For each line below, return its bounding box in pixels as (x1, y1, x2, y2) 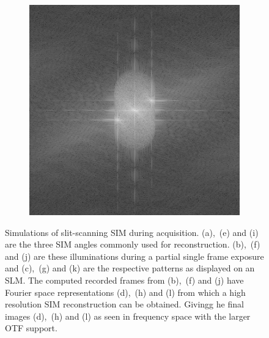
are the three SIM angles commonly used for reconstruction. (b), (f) (5, 238, 260, 251)
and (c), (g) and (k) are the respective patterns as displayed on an (5, 262, 255, 274)
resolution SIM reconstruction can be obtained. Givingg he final (5, 298, 244, 310)
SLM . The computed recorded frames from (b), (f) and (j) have (5, 273, 244, 286)
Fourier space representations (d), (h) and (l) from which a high (5, 285, 246, 298)
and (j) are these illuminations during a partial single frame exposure (5, 249, 264, 262)
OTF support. (5, 321, 57, 334)
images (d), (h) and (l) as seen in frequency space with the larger (5, 309, 251, 322)
